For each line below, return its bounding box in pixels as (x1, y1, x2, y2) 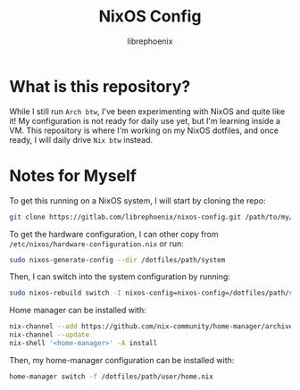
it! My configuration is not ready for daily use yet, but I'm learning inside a (9, 115, 281, 126)
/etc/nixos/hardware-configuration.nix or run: (9, 238, 185, 249)
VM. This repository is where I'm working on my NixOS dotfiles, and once (9, 125, 279, 136)
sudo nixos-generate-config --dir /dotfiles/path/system (9, 255, 226, 264)
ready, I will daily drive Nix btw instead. (9, 134, 154, 145)
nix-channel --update (9, 330, 90, 340)
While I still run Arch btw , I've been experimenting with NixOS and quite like (9, 105, 286, 117)
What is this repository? (9, 76, 191, 96)
